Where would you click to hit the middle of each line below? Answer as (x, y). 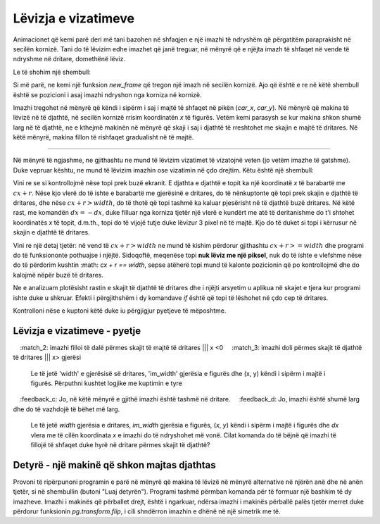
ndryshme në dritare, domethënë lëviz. (69, 59)
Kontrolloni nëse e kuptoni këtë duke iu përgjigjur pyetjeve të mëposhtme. (120, 311)
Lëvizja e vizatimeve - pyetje (77, 331)
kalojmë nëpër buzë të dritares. (58, 275)
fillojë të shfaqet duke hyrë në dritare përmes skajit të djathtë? (120, 444)
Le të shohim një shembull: (52, 72)
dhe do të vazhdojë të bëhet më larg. (66, 409)
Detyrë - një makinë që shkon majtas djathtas (114, 465)
